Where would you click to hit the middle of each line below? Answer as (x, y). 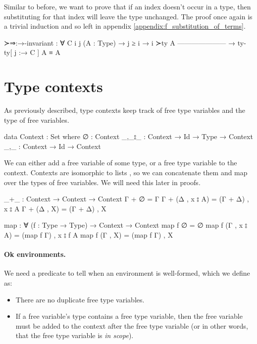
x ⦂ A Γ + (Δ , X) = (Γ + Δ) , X (55, 208)
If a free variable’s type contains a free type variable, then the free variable (129, 316)
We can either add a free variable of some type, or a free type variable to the (121, 163)
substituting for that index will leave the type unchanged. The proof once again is (128, 16)
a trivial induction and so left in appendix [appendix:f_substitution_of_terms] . (125, 26)
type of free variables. (37, 120)
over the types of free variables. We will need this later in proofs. (102, 182)
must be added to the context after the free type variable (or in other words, (132, 325)
